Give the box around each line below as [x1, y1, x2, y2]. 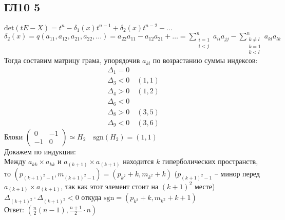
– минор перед [214, 168, 260, 178]
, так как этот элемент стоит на [61, 181, 159, 191]
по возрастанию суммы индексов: [153, 55, 258, 66]
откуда [81, 192, 102, 203]
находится [123, 156, 154, 167]
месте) [195, 181, 215, 191]
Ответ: [4, 204, 24, 215]
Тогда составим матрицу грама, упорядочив [4, 55, 140, 66]
